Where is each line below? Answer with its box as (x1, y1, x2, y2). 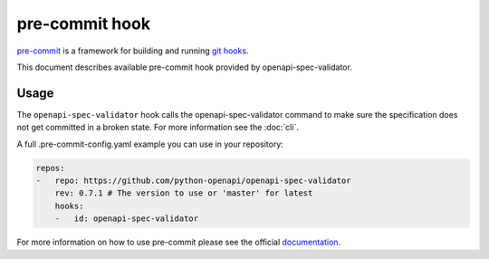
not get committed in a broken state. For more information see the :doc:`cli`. (16, 122, 299, 133)
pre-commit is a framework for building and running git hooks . (16, 45, 249, 56)
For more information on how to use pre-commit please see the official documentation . (16, 236, 341, 248)
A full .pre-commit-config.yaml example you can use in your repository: (16, 139, 284, 149)
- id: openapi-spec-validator (54, 214, 199, 224)
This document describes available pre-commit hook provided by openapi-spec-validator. (16, 62, 352, 72)
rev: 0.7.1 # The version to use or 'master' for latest (54, 188, 313, 198)
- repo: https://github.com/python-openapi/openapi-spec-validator (35, 176, 351, 186)
